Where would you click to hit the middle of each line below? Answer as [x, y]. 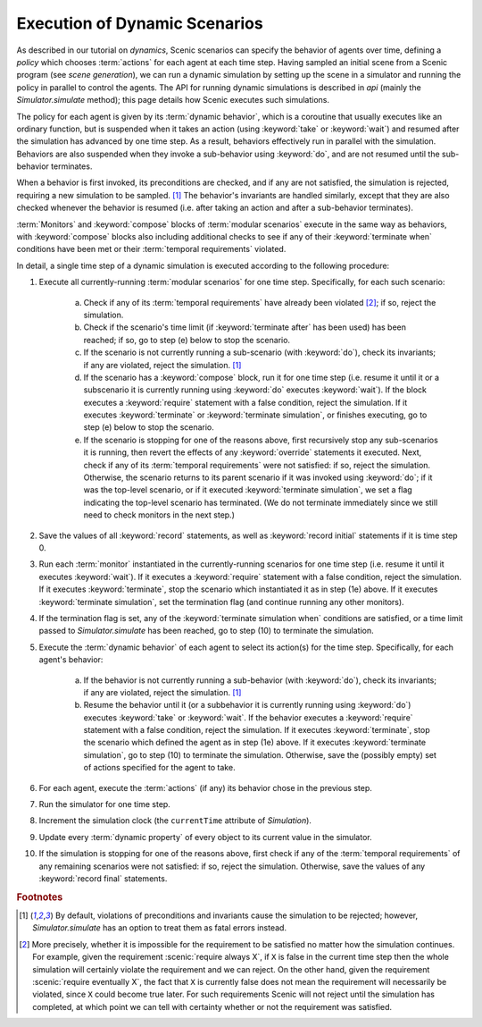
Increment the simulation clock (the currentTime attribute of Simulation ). [175, 821]
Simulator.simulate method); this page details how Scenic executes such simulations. [173, 100]
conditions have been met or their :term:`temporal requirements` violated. [151, 249]
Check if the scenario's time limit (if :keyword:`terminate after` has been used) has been [245, 327]
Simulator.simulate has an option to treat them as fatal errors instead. [160, 928]
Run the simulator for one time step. [105, 804]
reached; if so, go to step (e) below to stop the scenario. [187, 340]
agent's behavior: [71, 660]
